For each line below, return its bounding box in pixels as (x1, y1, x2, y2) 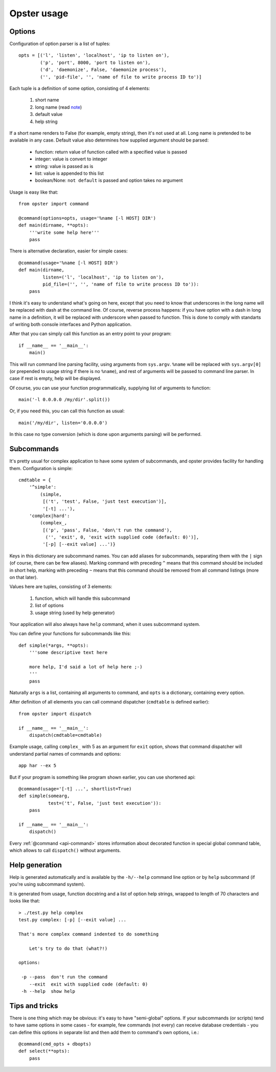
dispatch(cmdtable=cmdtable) (29, 732, 102, 738)
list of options (35, 602, 64, 609)
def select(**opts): (18, 1048, 70, 1054)
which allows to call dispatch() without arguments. (9, 847, 121, 853)
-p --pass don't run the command (21, 974, 108, 980)
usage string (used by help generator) (35, 610, 115, 616)
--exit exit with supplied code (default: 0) (29, 981, 148, 987)
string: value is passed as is (35, 163, 94, 169)
